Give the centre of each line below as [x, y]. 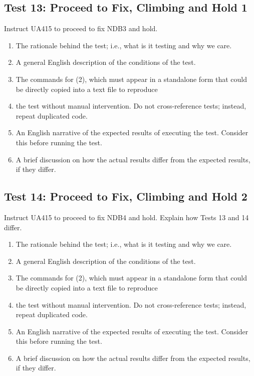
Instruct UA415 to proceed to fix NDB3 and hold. [81, 28]
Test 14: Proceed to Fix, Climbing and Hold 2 [126, 196]
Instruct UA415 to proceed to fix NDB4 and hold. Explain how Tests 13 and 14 [126, 217]
